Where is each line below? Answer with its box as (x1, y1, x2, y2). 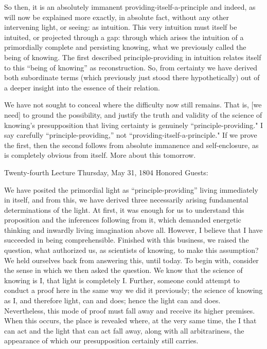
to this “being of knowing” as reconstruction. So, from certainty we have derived (4, 62, 257, 72)
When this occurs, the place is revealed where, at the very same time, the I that (4, 315, 257, 326)
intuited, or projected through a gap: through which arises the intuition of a (4, 31, 244, 42)
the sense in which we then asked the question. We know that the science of (4, 265, 243, 275)
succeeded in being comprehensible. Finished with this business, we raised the (4, 234, 249, 245)
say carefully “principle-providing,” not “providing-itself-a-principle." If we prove (4, 130, 257, 140)
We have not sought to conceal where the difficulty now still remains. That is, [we (4, 99, 262, 110)
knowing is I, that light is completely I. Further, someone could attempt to (4, 274, 240, 285)
